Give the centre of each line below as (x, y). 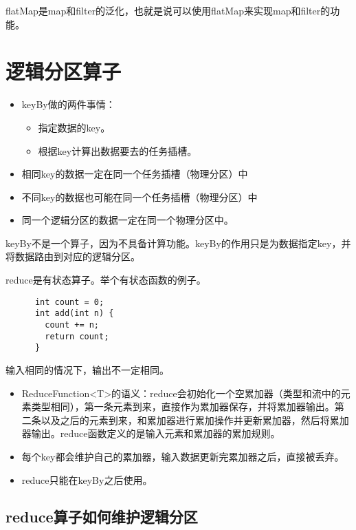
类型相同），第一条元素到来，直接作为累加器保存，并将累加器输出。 (183, 406)
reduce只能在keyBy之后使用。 (87, 479)
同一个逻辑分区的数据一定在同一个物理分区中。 (127, 220)
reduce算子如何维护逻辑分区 (102, 517)
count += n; (72, 325)
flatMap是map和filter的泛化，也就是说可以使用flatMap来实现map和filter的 (168, 10)
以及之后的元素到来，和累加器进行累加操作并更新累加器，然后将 (185, 420)
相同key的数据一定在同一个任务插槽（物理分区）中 (135, 174)
